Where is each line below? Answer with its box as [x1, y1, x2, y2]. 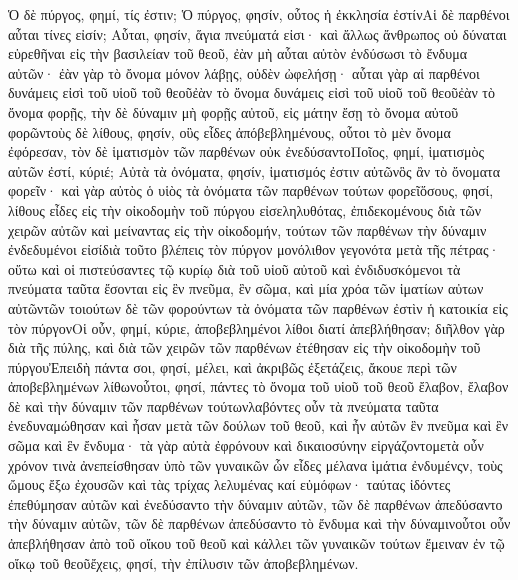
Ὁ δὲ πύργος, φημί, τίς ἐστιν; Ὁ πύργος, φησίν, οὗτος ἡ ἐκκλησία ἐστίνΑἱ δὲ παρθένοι [8, 4, 510, 24]
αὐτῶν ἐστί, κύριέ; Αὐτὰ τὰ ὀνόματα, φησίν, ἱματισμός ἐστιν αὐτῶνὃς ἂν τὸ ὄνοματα [8, 160, 501, 181]
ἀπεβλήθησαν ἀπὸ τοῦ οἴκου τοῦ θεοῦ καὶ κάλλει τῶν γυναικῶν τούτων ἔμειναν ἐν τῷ [8, 533, 505, 554]
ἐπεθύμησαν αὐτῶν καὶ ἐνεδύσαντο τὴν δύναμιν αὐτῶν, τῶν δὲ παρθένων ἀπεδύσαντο [8, 493, 503, 514]
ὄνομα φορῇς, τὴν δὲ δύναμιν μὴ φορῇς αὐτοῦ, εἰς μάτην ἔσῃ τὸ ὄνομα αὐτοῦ [8, 101, 459, 122]
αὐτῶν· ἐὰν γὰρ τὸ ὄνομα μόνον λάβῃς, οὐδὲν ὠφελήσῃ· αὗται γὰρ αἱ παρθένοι [8, 62, 480, 83]
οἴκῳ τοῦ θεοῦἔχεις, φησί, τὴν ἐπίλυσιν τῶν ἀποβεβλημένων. [8, 552, 359, 573]
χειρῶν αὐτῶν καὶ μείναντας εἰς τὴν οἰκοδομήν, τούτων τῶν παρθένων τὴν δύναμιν [8, 219, 487, 240]
